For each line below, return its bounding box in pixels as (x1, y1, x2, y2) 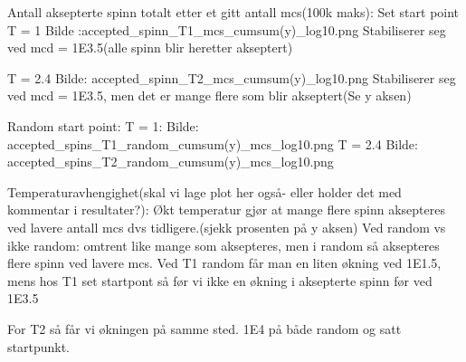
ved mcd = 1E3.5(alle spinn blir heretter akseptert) (7, 38, 293, 57)
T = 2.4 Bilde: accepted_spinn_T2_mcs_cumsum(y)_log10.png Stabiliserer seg (7, 68, 456, 87)
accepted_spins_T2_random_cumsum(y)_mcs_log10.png (7, 152, 334, 171)
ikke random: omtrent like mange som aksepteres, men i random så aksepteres (7, 235, 440, 254)
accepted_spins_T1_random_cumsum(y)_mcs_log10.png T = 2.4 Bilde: (7, 134, 418, 153)
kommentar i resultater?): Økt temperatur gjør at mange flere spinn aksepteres (7, 200, 445, 219)
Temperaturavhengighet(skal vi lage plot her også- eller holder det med (7, 182, 402, 201)
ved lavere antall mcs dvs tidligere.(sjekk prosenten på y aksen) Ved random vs (7, 217, 446, 236)
